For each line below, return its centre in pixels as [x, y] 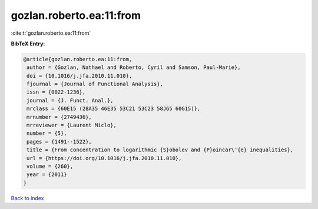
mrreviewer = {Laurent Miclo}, [72, 125]
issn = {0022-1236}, [56, 92]
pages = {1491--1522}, [59, 142]
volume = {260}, [50, 166]
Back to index [27, 198]
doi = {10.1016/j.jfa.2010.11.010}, [79, 76]
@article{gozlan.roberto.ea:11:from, [78, 59]
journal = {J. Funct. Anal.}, [70, 100]
